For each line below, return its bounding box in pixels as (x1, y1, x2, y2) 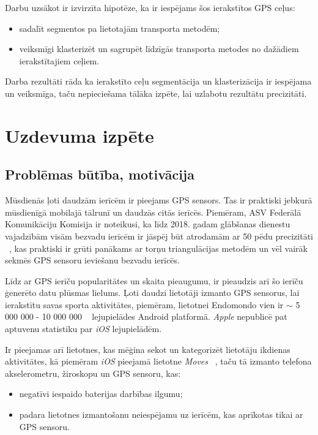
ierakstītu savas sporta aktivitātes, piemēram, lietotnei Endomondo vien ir (5, 298, 284, 311)
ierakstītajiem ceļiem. (19, 54, 100, 67)
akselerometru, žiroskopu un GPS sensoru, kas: (5, 366, 181, 379)
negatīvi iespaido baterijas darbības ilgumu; (19, 387, 183, 400)
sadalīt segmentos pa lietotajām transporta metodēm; (19, 21, 220, 34)
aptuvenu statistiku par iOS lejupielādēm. (5, 322, 162, 335)
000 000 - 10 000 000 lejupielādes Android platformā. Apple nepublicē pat (5, 310, 287, 323)
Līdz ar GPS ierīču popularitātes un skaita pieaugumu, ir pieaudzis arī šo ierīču (5, 274, 303, 287)
